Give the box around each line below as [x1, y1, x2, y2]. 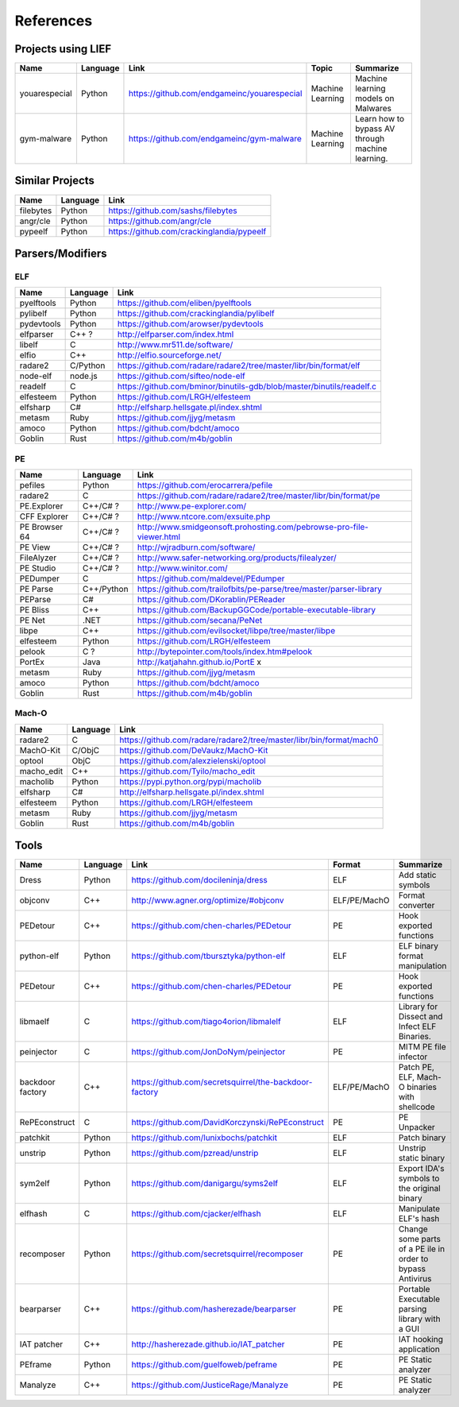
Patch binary [398, 1132, 446, 1143]
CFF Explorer [19, 511, 69, 522]
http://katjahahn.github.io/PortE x [137, 656, 262, 667]
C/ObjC [71, 744, 99, 756]
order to [398, 1254, 429, 1265]
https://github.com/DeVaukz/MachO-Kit [119, 744, 268, 756]
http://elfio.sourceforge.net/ [117, 350, 222, 361]
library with [398, 1313, 441, 1324]
